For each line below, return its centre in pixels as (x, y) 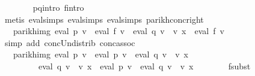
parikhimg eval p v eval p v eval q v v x (100, 54)
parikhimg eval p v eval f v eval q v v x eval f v (118, 31)
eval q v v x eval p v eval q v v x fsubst (144, 66)
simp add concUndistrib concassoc (70, 42)
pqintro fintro (58, 7)
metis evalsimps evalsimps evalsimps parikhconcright (104, 19)
